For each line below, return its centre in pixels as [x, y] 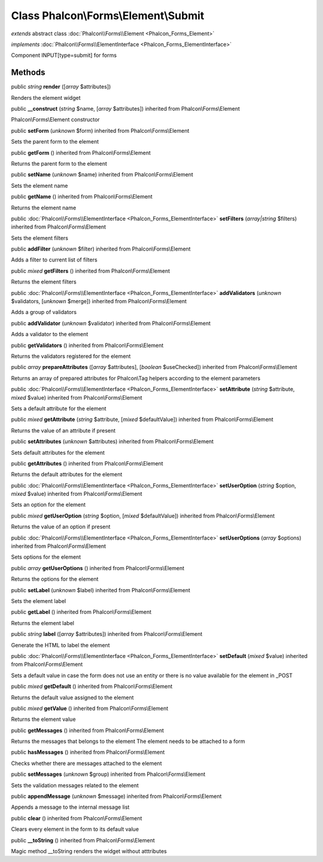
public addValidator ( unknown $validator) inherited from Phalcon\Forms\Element [111, 323]
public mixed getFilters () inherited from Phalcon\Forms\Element [91, 271]
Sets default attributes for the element [58, 452]
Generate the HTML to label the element [60, 645]
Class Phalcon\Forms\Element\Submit [108, 16]
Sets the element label [39, 601]
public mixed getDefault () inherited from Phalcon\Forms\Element [92, 686]
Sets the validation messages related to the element [75, 785]
